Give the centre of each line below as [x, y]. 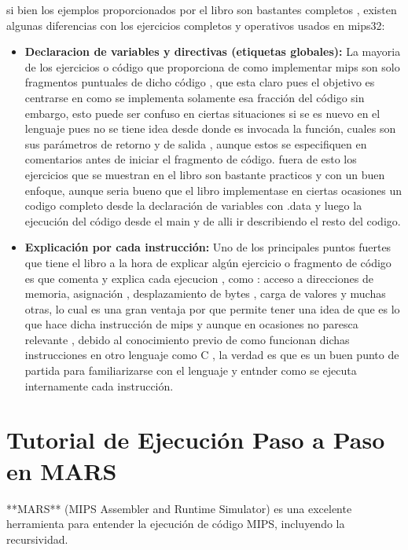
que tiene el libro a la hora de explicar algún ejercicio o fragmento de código [208, 262]
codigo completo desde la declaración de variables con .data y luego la [193, 205]
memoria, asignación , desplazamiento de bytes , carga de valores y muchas [205, 293]
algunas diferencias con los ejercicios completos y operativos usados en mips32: [196, 25]
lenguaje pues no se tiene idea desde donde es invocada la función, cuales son [210, 128]
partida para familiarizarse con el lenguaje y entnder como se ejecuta [191, 370]
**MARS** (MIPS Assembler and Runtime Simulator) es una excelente [179, 508]
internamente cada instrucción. [99, 385]
